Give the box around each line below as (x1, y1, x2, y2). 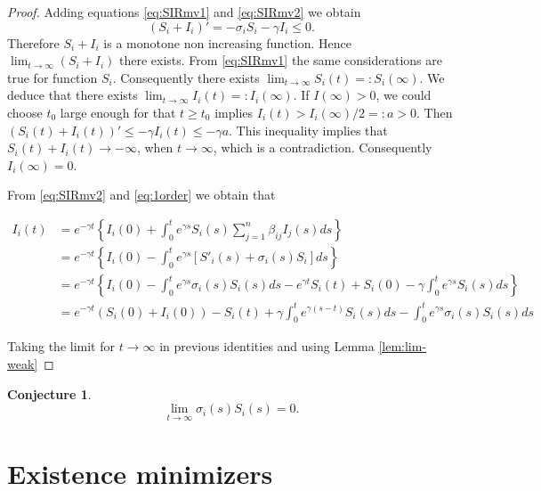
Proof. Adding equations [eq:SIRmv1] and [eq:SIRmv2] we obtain (7, 3, 361, 20)
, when (136, 138, 174, 157)
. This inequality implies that (229, 120, 388, 139)
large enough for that (60, 102, 176, 121)
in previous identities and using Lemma (159, 337, 375, 356)
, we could (375, 86, 432, 104)
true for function (7, 68, 98, 86)
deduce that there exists (7, 86, 138, 104)
